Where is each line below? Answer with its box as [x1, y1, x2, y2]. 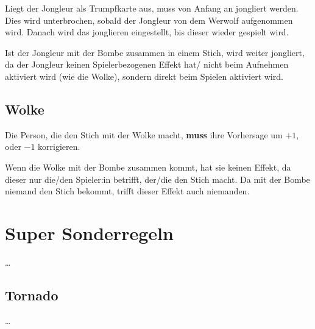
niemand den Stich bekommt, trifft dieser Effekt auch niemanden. [5, 185, 250, 197]
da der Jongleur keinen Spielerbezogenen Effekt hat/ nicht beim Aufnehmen [5, 58, 289, 71]
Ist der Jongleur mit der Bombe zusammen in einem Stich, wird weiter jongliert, [5, 46, 305, 58]
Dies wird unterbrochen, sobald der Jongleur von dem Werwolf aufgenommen [5, 13, 293, 26]
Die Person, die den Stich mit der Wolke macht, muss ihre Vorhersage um [5, 128, 283, 141]
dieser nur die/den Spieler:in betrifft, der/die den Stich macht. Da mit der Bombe [5, 172, 310, 185]
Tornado [5, 285, 58, 304]
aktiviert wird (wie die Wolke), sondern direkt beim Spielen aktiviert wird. [5, 69, 283, 82]
